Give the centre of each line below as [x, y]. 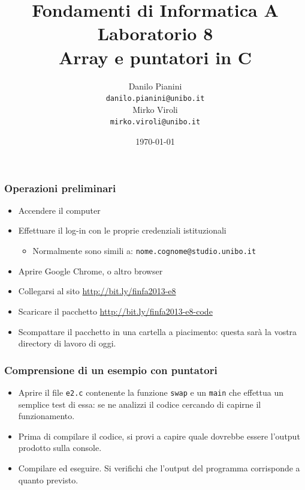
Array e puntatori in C [155, 57]
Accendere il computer [59, 210]
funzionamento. [46, 416]
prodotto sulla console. [60, 448]
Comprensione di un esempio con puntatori [111, 370]
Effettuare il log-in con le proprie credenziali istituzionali [122, 230]
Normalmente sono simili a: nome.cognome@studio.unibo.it [144, 251]
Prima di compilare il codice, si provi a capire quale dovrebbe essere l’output [159, 436]
